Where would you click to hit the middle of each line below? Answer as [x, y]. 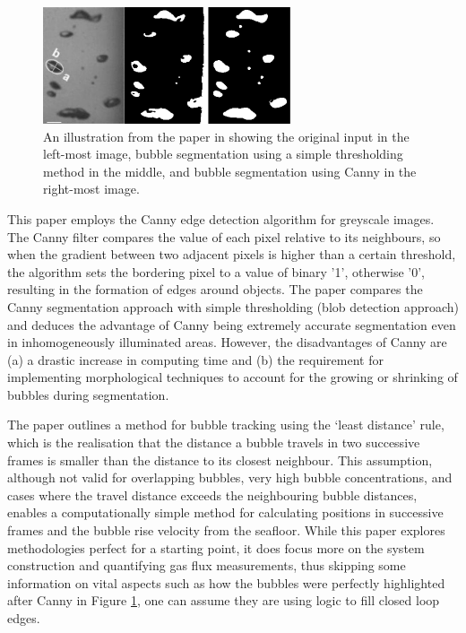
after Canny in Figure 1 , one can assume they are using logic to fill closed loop [224, 600]
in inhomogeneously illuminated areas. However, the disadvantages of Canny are [227, 342]
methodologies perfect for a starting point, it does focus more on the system [216, 547]
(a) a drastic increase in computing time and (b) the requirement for [195, 359]
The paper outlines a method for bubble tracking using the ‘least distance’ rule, [226, 425]
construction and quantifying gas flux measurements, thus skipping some [207, 565]
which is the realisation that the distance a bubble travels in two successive [214, 442]
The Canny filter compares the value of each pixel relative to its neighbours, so [224, 236]
